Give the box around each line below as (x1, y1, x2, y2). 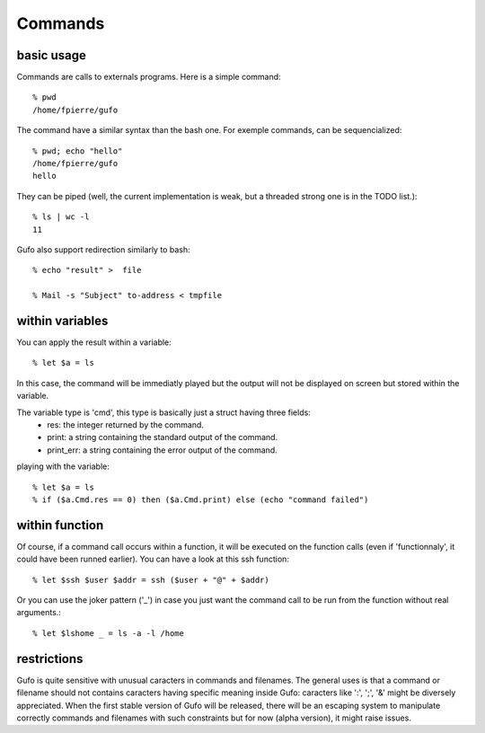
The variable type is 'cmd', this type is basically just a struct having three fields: (16, 407, 312, 418)
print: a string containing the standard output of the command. (47, 432, 278, 443)
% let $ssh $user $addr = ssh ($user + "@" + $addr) (32, 575, 269, 585)
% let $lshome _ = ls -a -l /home (32, 628, 184, 638)
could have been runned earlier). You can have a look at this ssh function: (16, 553, 289, 565)
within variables (16, 313, 109, 328)
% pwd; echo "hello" (32, 146, 123, 156)
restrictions (16, 651, 84, 667)
